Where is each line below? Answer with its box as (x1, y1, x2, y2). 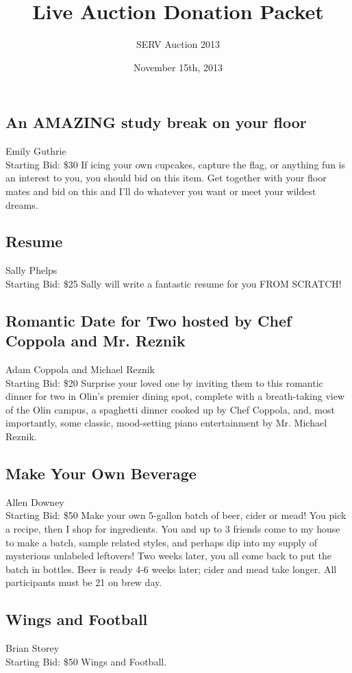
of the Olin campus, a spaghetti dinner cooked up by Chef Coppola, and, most (5, 402, 335, 416)
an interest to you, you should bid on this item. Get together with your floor (5, 170, 327, 185)
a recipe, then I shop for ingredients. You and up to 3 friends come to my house (5, 522, 340, 536)
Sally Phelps (5, 263, 58, 277)
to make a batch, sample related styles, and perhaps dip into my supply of (5, 535, 318, 549)
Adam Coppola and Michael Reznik (5, 362, 155, 377)
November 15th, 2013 (134, 60, 223, 74)
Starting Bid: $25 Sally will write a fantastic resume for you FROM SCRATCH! (5, 276, 342, 290)
